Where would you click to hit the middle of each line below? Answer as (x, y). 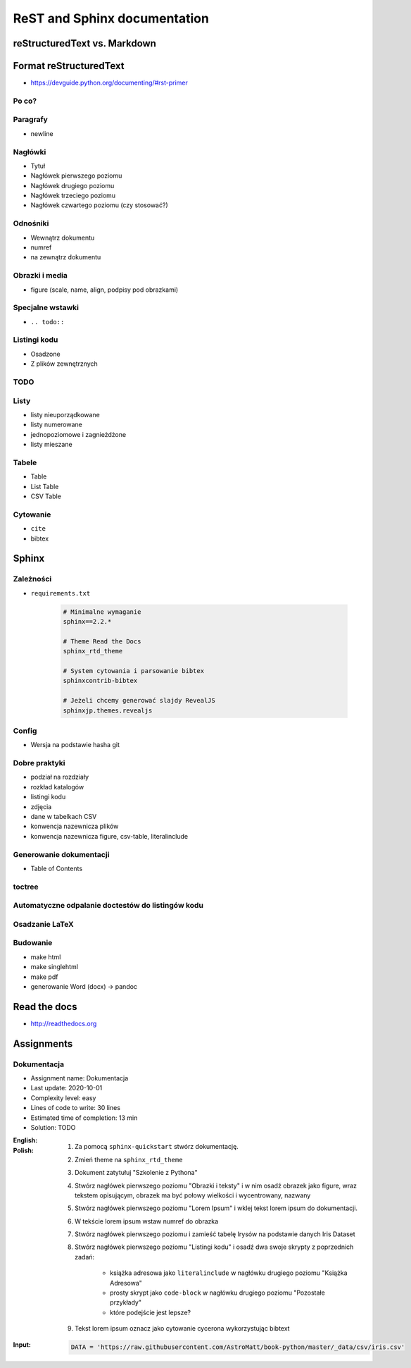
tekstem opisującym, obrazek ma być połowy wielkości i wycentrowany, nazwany (193, 1195)
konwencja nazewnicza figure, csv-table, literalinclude (109, 836)
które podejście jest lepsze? (151, 1312)
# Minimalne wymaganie (102, 612)
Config (25, 731)
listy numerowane (56, 425)
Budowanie (33, 943)
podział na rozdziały (60, 777)
